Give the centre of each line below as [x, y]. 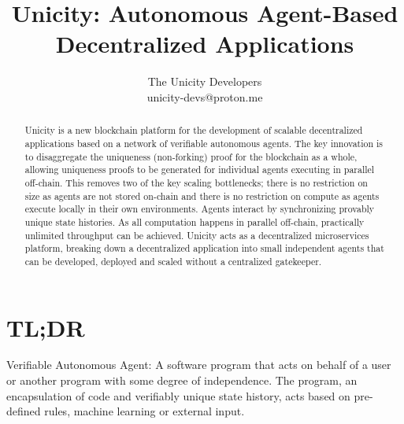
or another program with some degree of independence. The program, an [182, 380]
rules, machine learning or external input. [145, 411]
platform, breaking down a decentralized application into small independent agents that [204, 248]
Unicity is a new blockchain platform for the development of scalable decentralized [194, 130]
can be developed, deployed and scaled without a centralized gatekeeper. [173, 261]
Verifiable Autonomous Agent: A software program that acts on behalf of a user [199, 365]
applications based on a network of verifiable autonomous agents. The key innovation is [204, 143]
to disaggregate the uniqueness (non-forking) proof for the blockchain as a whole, [191, 156]
